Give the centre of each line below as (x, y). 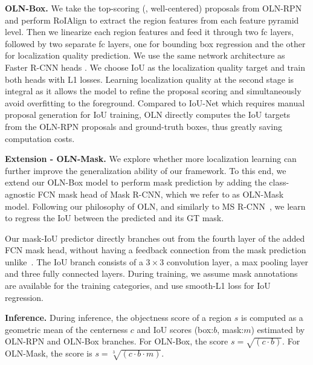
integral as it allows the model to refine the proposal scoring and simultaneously (153, 91)
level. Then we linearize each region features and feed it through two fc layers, (149, 32)
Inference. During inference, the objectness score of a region (118, 318)
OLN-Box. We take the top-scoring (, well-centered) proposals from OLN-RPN (153, 8)
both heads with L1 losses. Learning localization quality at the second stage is (150, 79)
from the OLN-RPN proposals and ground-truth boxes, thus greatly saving (144, 126)
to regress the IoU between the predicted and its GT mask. (115, 218)
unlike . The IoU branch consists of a (74, 261)
